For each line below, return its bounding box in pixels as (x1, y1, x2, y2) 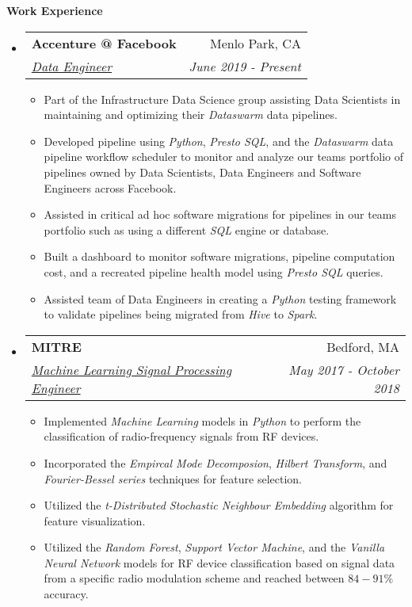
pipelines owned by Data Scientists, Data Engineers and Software (44, 163, 361, 180)
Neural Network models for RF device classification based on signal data (44, 554, 395, 571)
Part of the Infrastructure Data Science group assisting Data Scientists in (44, 90, 401, 107)
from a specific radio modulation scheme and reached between (44, 570, 345, 586)
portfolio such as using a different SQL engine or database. (44, 221, 330, 238)
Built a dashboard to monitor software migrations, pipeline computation (44, 248, 395, 265)
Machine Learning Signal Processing (31, 360, 232, 379)
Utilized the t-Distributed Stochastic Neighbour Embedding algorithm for (44, 497, 394, 513)
